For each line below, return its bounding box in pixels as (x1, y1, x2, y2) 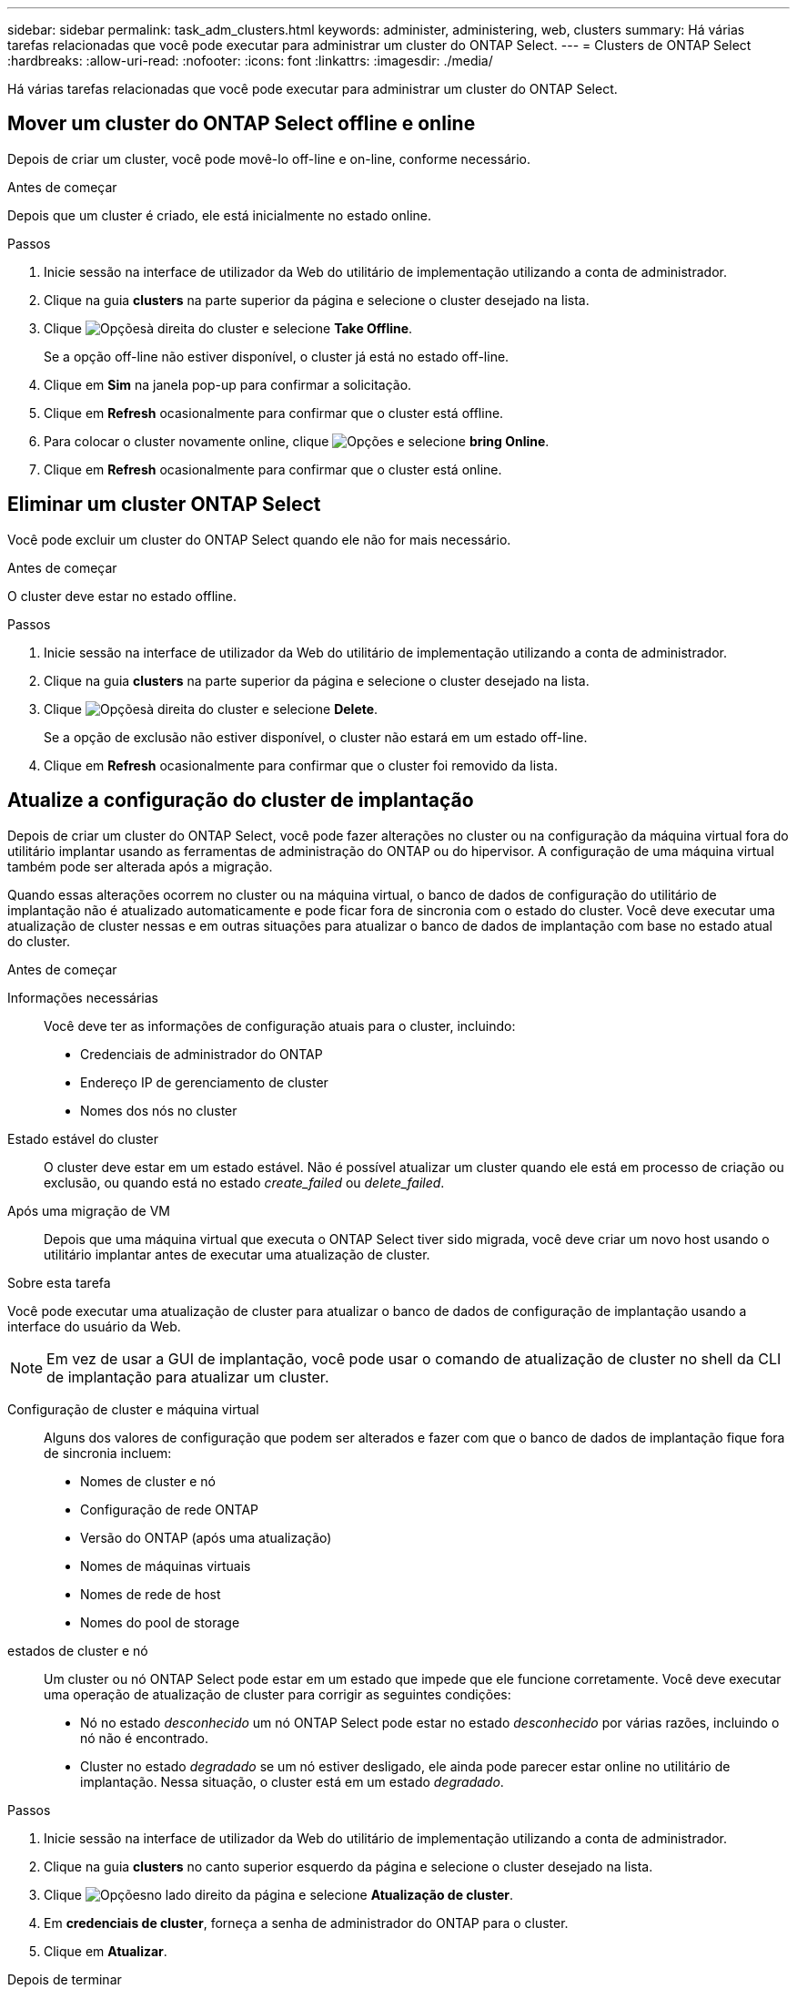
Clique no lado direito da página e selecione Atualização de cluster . (44, 1886, 513, 1902)
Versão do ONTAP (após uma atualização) (80, 1529, 332, 1545)
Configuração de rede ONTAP (80, 1501, 259, 1517)
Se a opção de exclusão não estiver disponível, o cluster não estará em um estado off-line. (44, 729, 588, 745)
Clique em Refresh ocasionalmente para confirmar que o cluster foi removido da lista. (44, 757, 558, 773)
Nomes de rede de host (80, 1586, 221, 1602)
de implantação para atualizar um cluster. (46, 1367, 329, 1386)
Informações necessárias (7, 989, 158, 1005)
